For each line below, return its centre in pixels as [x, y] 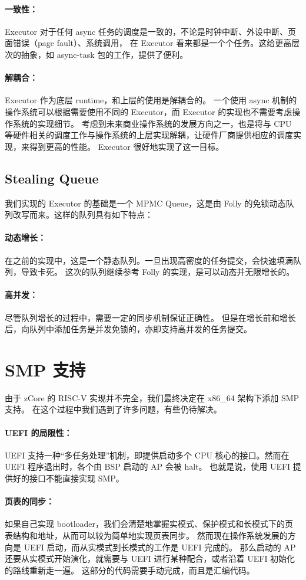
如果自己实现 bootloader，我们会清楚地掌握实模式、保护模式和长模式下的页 [149, 524]
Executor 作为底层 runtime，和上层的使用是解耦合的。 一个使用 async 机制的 [151, 100]
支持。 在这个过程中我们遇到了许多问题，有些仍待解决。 [113, 409]
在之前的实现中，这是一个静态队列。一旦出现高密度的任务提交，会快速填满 [149, 260]
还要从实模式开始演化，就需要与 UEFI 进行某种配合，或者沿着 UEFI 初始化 [150, 558]
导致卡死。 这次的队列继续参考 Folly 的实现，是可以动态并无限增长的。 [158, 272]
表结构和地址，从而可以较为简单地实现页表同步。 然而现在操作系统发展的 [146, 535]
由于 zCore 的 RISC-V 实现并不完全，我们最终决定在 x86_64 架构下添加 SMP [152, 397]
